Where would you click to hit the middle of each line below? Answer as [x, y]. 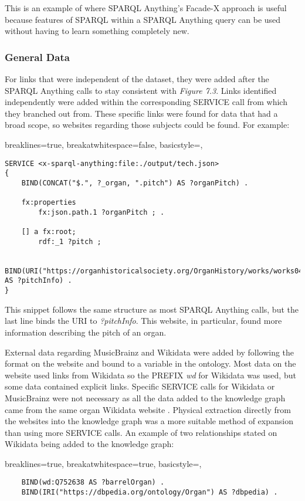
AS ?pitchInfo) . [38, 281]
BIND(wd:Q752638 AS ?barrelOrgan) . [93, 483]
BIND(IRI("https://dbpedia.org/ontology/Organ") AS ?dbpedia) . [150, 492]
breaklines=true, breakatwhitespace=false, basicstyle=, [104, 144]
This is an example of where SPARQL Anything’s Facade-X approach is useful [146, 8]
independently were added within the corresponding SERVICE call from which [146, 102]
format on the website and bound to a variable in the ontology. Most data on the [150, 363]
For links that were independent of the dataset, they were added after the [137, 79]
